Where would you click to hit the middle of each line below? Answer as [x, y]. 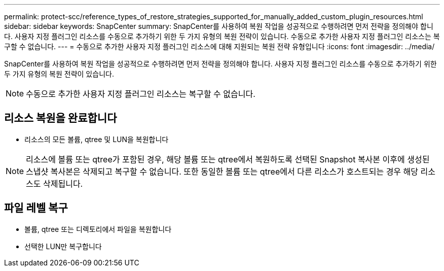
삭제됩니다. [63, 183]
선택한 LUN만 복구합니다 [63, 246]
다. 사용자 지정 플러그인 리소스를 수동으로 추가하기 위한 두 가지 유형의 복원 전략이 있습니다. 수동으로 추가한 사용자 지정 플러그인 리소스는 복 [222, 36]
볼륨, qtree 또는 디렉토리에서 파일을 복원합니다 [98, 229]
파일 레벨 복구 [36, 208]
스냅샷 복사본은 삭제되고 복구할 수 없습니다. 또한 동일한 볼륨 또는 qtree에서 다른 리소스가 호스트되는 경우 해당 [222, 171]
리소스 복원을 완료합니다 [61, 118]
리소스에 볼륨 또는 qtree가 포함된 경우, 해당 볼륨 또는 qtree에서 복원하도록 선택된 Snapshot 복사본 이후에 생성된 [228, 159]
